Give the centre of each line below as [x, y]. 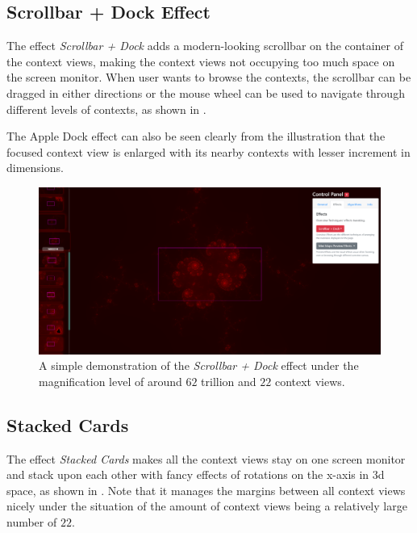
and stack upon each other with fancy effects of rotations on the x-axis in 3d [196, 474]
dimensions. [35, 168]
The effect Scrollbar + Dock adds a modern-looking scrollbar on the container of [205, 46]
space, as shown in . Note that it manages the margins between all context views [206, 490]
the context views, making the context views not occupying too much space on [201, 61]
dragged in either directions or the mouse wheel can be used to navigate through [206, 92]
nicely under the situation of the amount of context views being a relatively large [207, 506]
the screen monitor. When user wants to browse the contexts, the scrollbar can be [209, 77]
